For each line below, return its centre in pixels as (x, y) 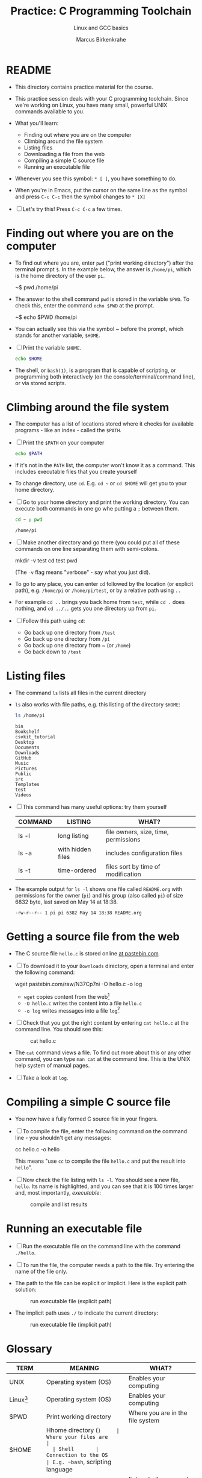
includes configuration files (144, 853)
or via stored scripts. (41, 383)
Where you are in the (158, 1413)
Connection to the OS (77, 1455)
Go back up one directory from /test (70, 633)
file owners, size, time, (138, 832)
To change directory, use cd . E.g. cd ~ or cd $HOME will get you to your (101, 483)
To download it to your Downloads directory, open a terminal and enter (108, 966)
